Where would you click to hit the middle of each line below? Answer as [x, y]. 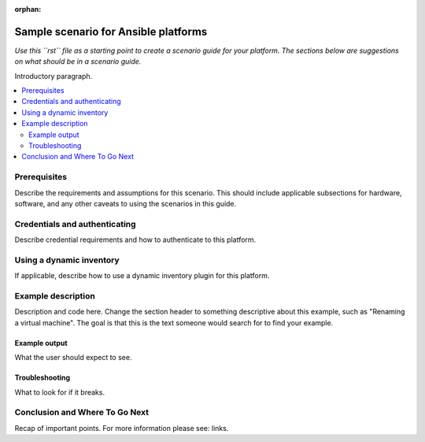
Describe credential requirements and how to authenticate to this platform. [135, 240]
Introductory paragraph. [54, 76]
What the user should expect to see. [73, 358]
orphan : [28, 9]
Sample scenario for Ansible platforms [111, 32]
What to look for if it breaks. [60, 392]
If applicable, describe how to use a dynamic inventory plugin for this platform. [142, 276]
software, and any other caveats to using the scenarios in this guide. [126, 203]
